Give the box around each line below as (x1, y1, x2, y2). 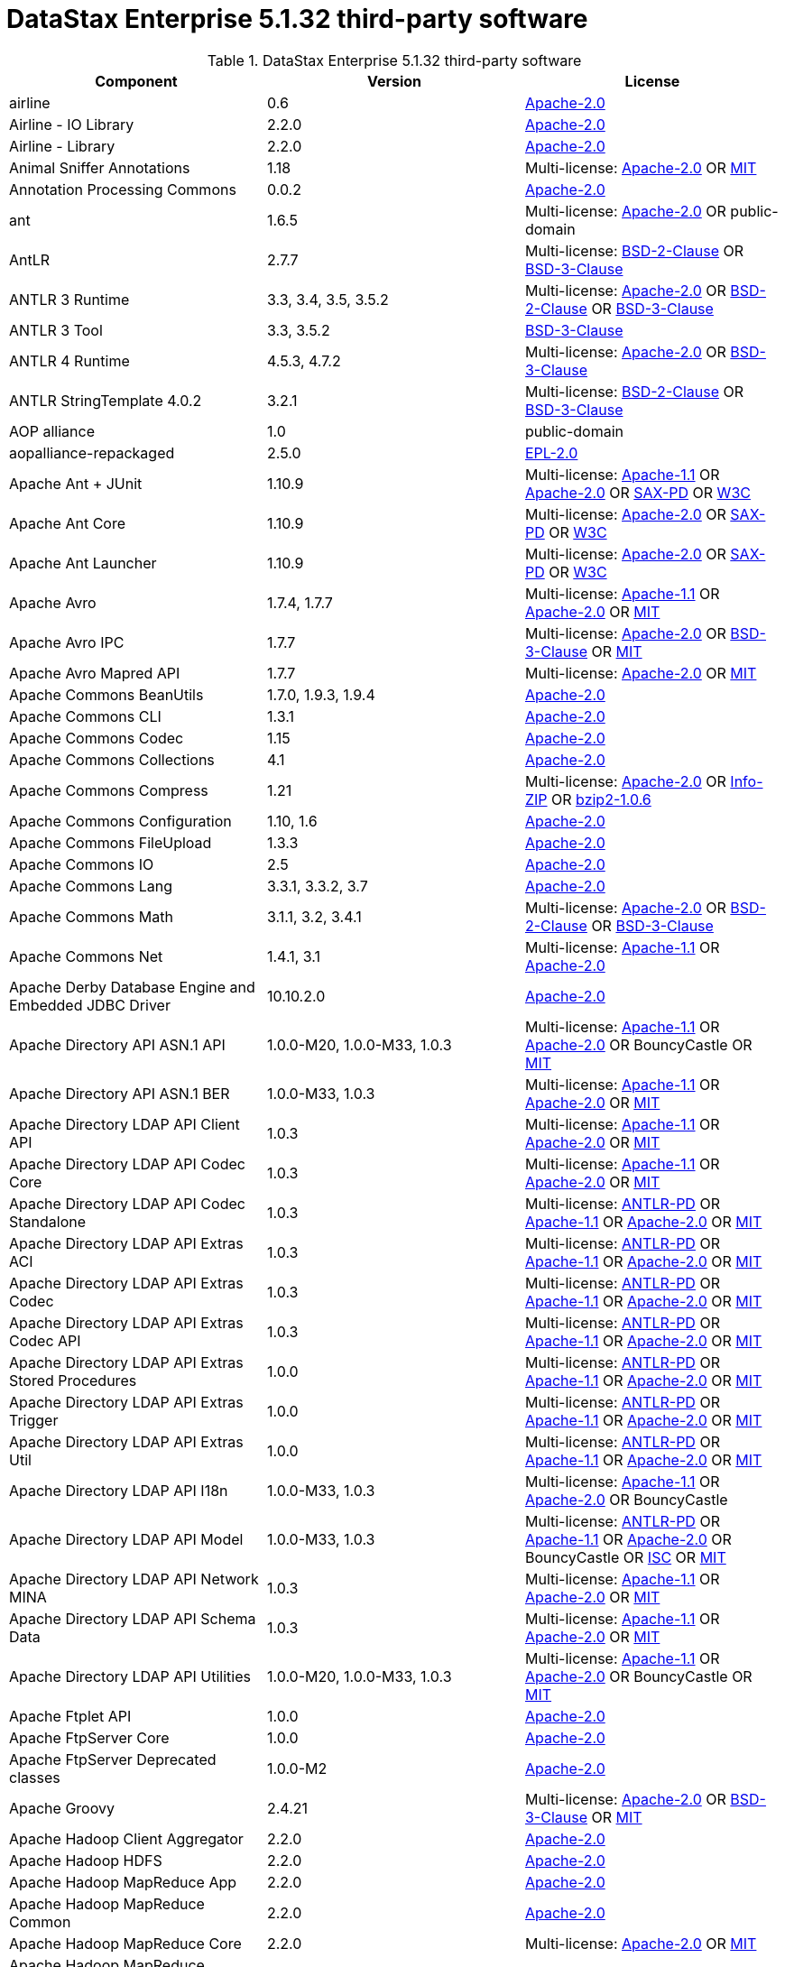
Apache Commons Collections (9, 750, 215, 769)
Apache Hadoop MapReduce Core (9, 1934, 242, 1953)
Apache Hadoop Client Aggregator (9, 1829, 244, 1848)
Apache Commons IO (9, 854, 154, 873)
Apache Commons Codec (9, 728, 184, 747)
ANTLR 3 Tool (9, 320, 103, 339)
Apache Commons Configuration (9, 811, 232, 830)
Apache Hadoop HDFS (9, 1851, 162, 1870)
